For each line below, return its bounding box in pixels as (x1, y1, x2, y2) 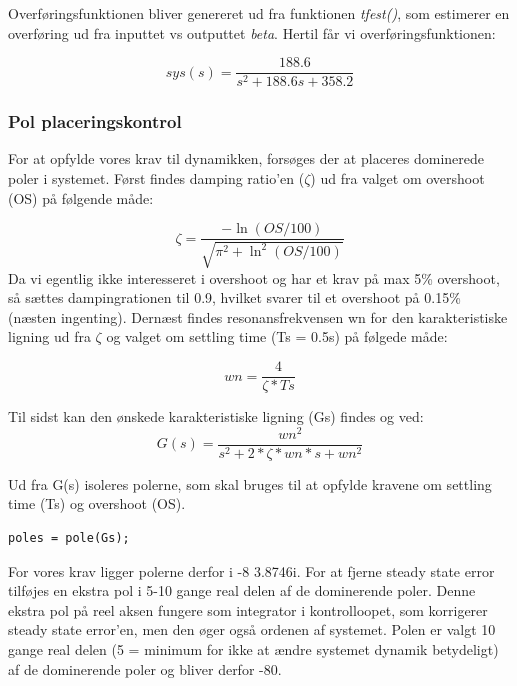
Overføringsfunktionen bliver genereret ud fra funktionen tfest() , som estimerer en (8, 3, 510, 23)
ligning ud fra (8, 326, 91, 347)
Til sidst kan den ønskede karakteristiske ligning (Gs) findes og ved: (8, 406, 424, 427)
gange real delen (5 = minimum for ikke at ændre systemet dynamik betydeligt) (8, 639, 499, 660)
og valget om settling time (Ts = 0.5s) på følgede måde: (106, 326, 448, 347)
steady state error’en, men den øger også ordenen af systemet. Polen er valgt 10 (8, 619, 496, 640)
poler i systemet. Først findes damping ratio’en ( (8, 168, 305, 189)
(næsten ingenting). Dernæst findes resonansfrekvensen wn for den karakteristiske (8, 306, 508, 327)
